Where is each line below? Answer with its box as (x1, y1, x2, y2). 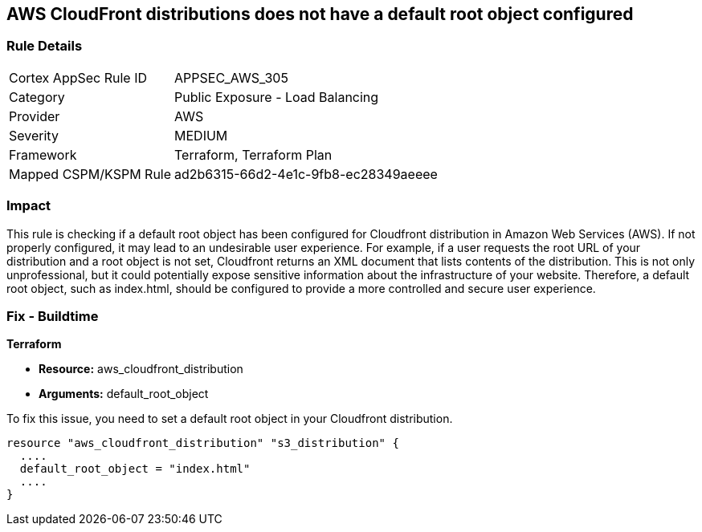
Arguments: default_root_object (39, 387, 209, 401)
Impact (6, 197, 51, 214)
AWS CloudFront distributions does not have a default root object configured (6, 4, 634, 24)
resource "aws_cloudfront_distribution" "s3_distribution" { (6, 437, 399, 450)
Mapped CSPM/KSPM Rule (9, 165, 172, 182)
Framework (9, 146, 77, 163)
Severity (9, 127, 59, 144)
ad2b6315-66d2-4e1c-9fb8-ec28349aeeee (174, 165, 438, 182)
